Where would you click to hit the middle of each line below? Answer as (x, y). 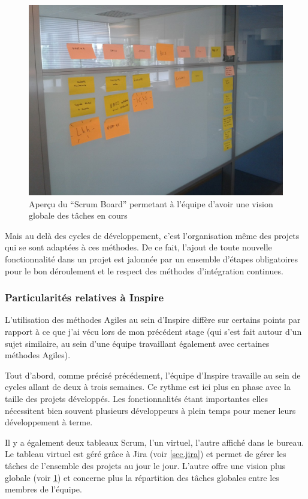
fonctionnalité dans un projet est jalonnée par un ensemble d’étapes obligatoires (151, 258)
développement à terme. (49, 422)
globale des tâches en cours (78, 215)
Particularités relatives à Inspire (84, 297)
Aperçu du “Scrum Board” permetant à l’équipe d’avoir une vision (151, 203)
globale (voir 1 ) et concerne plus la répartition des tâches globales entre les (142, 477)
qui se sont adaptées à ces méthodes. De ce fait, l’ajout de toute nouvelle (138, 247)
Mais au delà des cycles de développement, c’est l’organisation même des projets (152, 235)
